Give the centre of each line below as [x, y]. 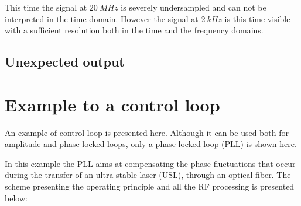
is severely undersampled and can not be [194, 7]
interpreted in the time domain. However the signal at [102, 18]
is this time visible [257, 18]
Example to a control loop [112, 104]
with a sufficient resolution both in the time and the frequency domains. [134, 30]
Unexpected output [65, 62]
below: [16, 198]
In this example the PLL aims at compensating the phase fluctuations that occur [150, 163]
